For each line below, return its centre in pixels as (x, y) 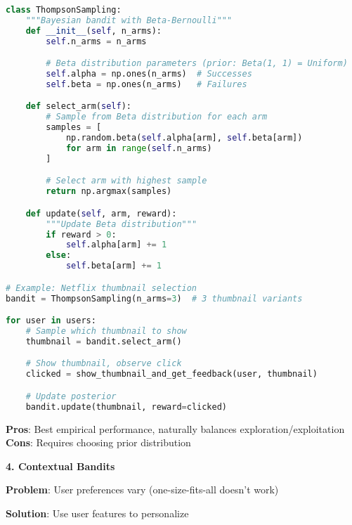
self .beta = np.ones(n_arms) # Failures (146, 84)
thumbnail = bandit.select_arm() (104, 341)
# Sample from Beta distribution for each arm (157, 117)
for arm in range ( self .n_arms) (139, 148)
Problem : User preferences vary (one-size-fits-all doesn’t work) (142, 490)
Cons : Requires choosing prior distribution (98, 442)
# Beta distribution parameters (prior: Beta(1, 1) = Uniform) (197, 64)
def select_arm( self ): (78, 106)
